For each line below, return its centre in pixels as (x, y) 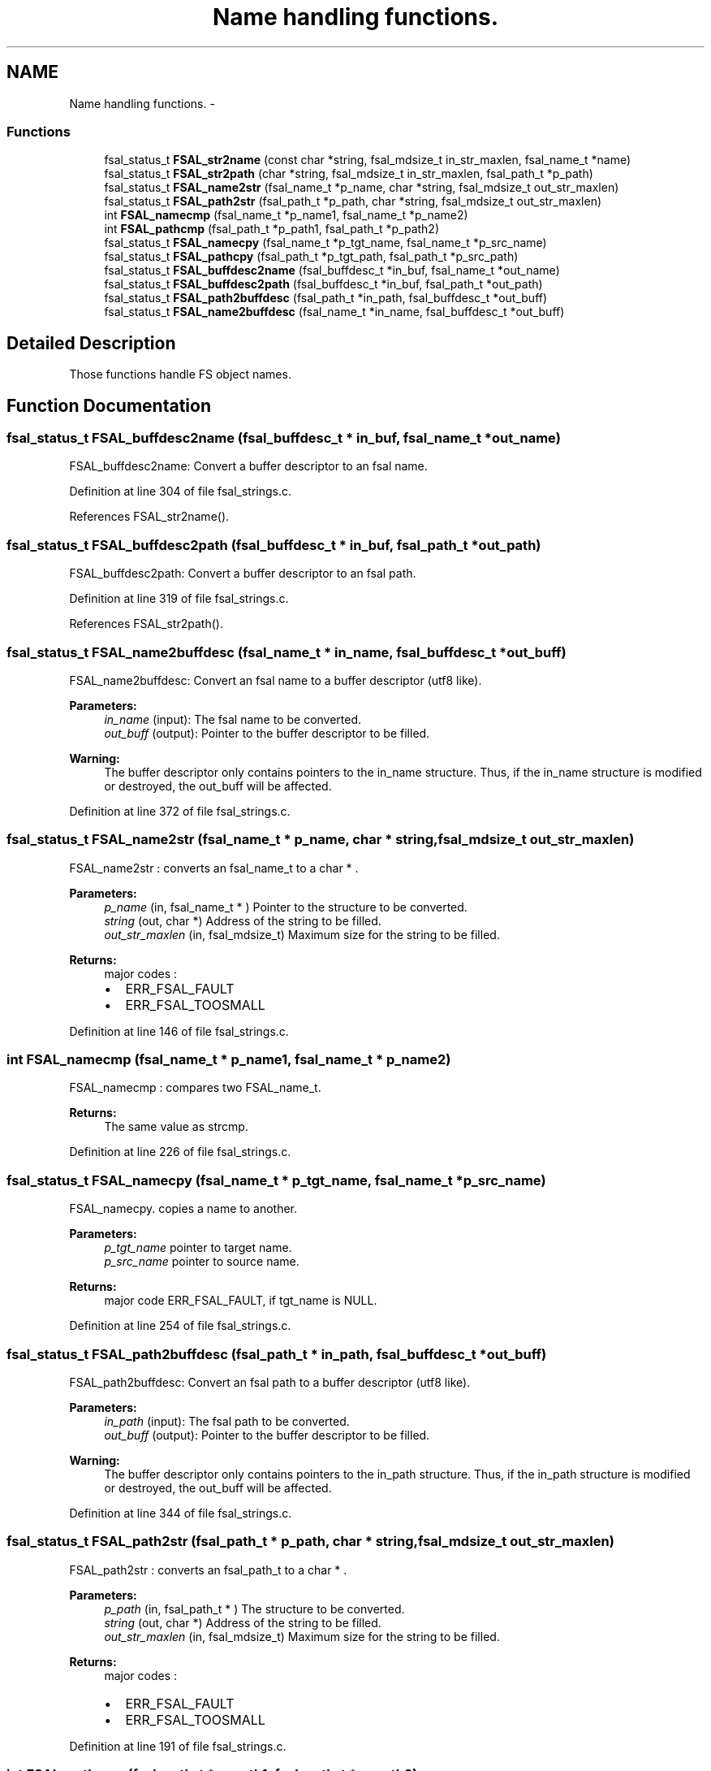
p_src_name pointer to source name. (202, 1262)
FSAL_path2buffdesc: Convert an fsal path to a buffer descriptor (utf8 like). (270, 1382)
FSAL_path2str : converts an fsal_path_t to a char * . (208, 1570)
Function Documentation (109, 405)
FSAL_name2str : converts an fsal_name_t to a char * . (214, 868)
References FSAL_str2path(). (146, 624)
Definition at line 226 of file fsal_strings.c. (180, 1152)
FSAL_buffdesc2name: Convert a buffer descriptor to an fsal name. (248, 466)
